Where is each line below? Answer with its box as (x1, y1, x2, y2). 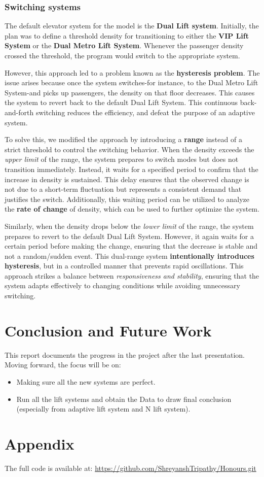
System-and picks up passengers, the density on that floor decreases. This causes (5, 87, 255, 97)
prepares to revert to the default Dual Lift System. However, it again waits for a (5, 230, 254, 241)
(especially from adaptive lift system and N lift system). (16, 403, 191, 414)
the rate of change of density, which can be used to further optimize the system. (5, 203, 259, 214)
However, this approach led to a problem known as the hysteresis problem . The (5, 67, 260, 78)
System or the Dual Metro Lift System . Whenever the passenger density (5, 40, 244, 51)
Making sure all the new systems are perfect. (16, 376, 156, 387)
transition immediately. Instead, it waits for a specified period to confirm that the (5, 163, 258, 174)
